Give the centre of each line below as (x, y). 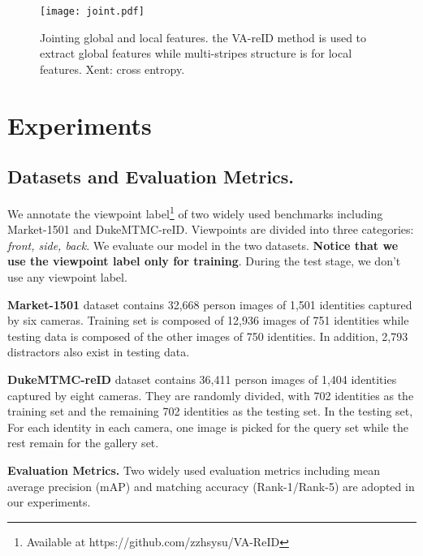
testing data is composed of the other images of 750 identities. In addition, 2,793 (208, 336)
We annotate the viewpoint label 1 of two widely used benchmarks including (195, 212)
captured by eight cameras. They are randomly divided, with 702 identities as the (211, 395)
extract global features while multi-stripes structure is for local (196, 53)
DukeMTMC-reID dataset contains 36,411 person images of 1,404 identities (202, 379)
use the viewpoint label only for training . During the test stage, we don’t (204, 261)
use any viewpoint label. (67, 277)
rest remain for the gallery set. (83, 443)
